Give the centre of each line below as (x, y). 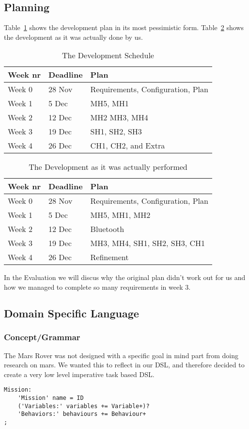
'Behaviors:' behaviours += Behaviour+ (82, 414)
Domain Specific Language (71, 313)
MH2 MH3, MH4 (119, 117)
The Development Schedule (108, 55)
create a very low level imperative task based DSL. (79, 374)
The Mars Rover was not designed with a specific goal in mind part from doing (121, 355)
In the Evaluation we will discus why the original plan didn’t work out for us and (125, 277)
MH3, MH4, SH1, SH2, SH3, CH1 (148, 243)
